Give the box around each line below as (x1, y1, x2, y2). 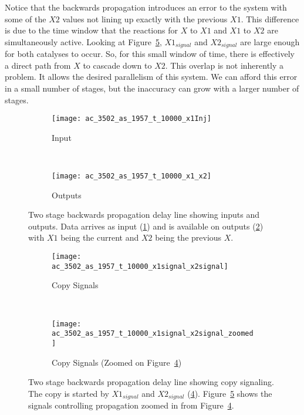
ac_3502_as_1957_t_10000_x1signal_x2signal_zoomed (52, 329, 254, 338)
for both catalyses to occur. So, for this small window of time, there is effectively (5, 48, 295, 60)
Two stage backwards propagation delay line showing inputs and (28, 208, 259, 221)
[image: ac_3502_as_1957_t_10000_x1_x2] (52, 172, 212, 181)
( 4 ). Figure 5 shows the (187, 387, 272, 399)
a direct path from (5, 59, 71, 71)
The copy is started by (28, 387, 109, 399)
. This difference (241, 12, 299, 25)
